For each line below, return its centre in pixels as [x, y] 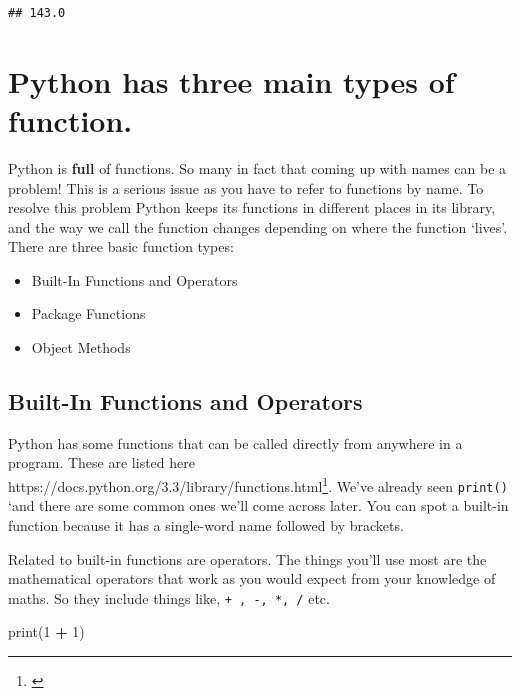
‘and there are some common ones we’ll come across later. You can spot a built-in [258, 505]
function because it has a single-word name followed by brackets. [206, 524]
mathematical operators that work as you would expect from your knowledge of [252, 578]
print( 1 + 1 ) [46, 631]
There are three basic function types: [121, 246]
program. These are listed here [101, 462]
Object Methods [81, 347]
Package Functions [88, 313]
